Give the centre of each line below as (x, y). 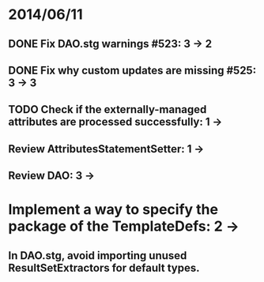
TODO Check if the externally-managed (107, 109)
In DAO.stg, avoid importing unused (98, 256)
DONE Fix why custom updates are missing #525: (132, 70)
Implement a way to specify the (113, 210)
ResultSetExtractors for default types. (104, 267)
